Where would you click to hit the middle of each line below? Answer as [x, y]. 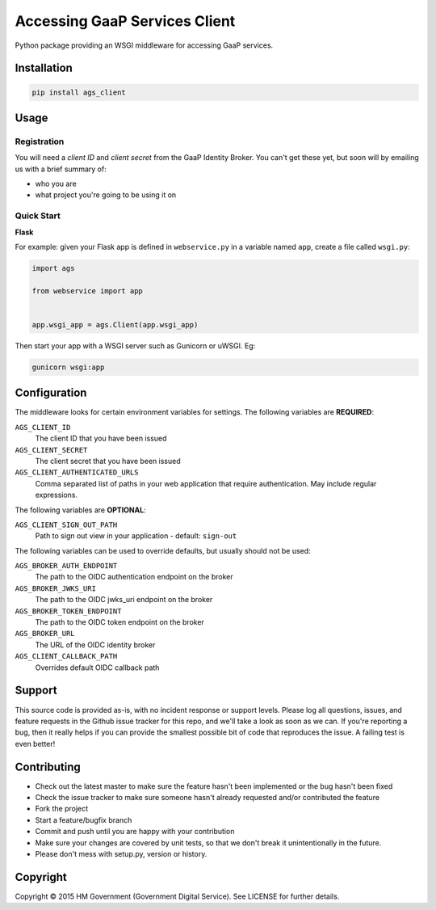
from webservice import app [87, 291]
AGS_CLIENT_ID [43, 427]
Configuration [51, 393]
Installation [44, 68]
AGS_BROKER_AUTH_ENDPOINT [66, 566]
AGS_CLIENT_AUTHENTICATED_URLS [77, 472]
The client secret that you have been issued [108, 461]
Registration [40, 141]
